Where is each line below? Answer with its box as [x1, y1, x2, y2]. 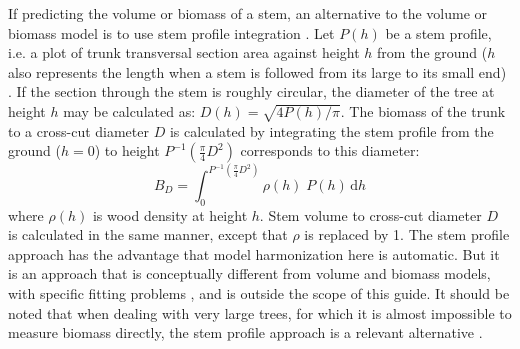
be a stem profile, [385, 22, 492, 43]
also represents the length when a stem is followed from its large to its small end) [8, 61, 507, 82]
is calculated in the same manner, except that [8, 224, 288, 245]
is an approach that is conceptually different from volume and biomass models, [8, 263, 491, 284]
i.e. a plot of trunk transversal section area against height [8, 42, 360, 63]
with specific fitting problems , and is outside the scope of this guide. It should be [8, 282, 510, 303]
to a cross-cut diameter [8, 120, 149, 141]
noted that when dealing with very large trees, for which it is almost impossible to [8, 302, 512, 323]
